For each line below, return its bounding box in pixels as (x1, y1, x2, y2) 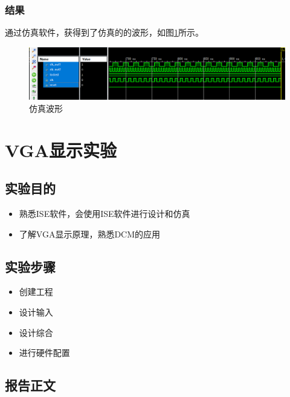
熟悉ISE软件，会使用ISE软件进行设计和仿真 (19, 207, 190, 219)
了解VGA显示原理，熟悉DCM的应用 (19, 227, 161, 240)
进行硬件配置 (19, 346, 70, 359)
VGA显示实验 (5, 137, 117, 162)
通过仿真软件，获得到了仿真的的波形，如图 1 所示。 (5, 26, 204, 39)
